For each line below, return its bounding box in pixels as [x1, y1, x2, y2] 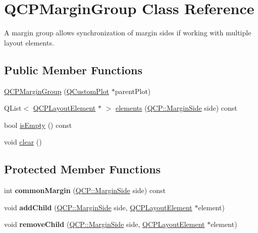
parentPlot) [115, 85, 151, 96]
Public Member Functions [4, 62, 142, 77]
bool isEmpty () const [4, 119, 72, 130]
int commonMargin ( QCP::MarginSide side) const [4, 185, 166, 196]
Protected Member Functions [4, 161, 161, 177]
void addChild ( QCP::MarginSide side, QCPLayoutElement [4, 202, 192, 212]
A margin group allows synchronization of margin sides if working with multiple [4, 27, 251, 38]
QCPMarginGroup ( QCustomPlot [4, 85, 109, 96]
